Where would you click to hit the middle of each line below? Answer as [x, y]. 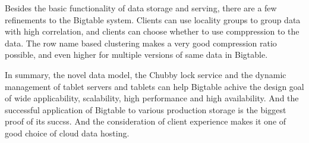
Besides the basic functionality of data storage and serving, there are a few [141, 8]
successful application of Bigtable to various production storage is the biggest [146, 109]
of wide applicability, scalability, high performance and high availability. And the [152, 98]
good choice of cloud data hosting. [67, 133]
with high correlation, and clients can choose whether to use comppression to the [152, 31]
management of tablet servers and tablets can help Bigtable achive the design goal [154, 86]
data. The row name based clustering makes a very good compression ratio [141, 43]
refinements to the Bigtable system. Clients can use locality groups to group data [153, 19]
